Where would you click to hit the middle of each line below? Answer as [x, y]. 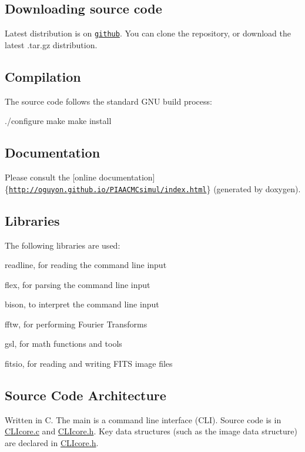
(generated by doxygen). [257, 188]
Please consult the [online [51, 177]
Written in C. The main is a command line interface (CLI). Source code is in [143, 419]
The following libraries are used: [63, 245]
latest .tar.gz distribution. [51, 44]
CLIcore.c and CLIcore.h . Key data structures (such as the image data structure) [151, 431]
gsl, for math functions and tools [63, 344]
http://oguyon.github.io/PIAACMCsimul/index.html [108, 190]
